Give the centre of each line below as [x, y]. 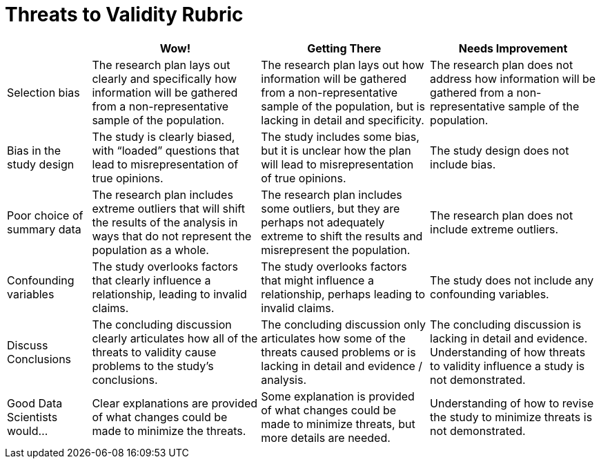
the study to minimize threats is [511, 417]
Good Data [35, 403]
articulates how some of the [333, 338]
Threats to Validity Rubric [124, 14]
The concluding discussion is [506, 324]
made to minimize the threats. [169, 431]
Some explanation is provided [338, 396]
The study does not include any [512, 280]
